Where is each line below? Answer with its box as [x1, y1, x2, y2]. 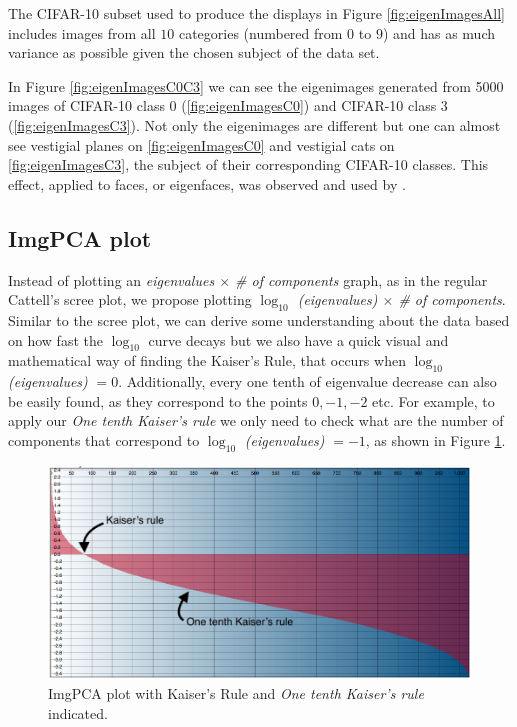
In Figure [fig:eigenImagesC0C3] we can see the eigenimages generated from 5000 [8, 75, 504, 96]
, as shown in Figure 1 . [365, 429, 506, 450]
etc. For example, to [372, 390, 495, 411]
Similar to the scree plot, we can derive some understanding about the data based [8, 309, 510, 330]
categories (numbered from [178, 22, 343, 43]
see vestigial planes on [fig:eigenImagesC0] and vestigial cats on [8, 134, 395, 155]
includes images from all [8, 22, 156, 43]
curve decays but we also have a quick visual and [148, 329, 449, 350]
